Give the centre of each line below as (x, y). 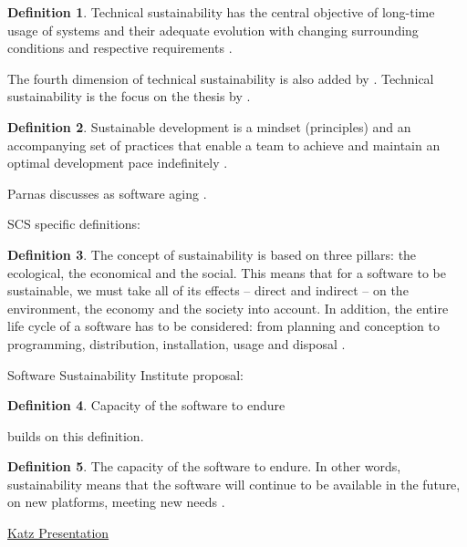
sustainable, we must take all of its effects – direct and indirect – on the (208, 290)
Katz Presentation (58, 533)
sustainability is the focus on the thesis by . (129, 96)
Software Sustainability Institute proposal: (125, 374)
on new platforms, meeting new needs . (116, 502)
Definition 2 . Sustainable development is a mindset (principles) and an (209, 126)
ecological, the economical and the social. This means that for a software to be (227, 272)
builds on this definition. (76, 435)
